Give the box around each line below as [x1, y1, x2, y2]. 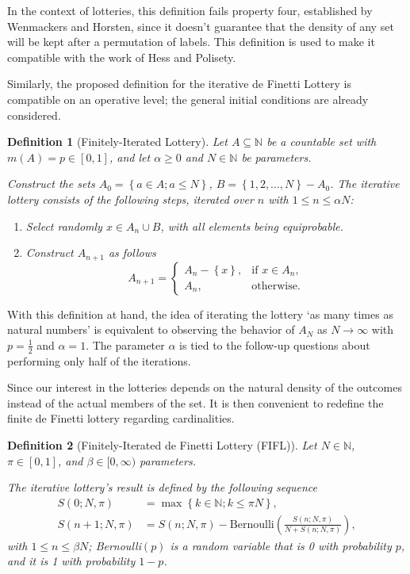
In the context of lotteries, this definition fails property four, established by [7, 2, 373, 18]
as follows [108, 244, 156, 261]
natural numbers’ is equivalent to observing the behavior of [7, 321, 295, 338]
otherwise [251, 280, 297, 292]
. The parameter [86, 336, 165, 353]
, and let [109, 148, 151, 165]
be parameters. [241, 148, 312, 165]
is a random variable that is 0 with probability [170, 537, 392, 553]
